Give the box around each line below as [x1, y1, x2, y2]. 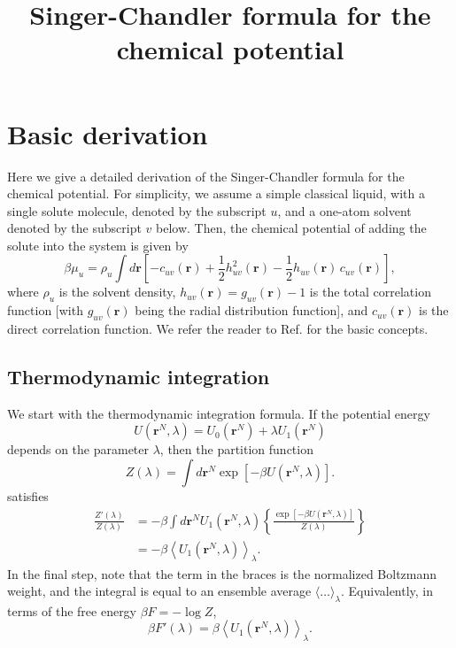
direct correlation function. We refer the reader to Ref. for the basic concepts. [7, 320, 429, 338]
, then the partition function [159, 440, 313, 459]
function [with [7, 301, 83, 320]
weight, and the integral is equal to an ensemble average [7, 582, 312, 600]
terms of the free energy [7, 601, 137, 620]
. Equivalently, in [340, 582, 434, 600]
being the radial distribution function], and [135, 301, 368, 320]
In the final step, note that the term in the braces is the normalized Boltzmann [7, 564, 437, 582]
